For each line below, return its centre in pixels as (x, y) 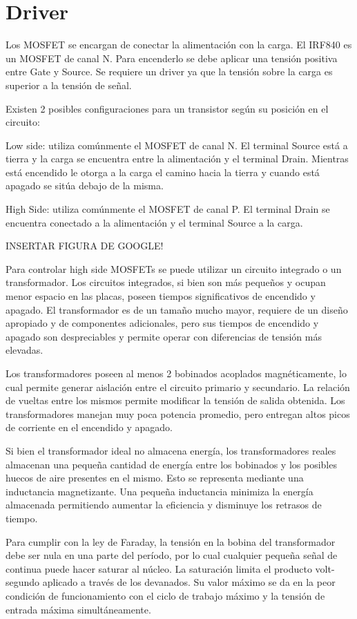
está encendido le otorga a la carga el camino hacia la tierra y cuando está (163, 172)
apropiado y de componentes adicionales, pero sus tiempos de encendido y (162, 323)
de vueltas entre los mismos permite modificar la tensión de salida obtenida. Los (175, 400)
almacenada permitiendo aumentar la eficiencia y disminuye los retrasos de (164, 505)
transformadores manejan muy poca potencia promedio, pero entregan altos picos (178, 413)
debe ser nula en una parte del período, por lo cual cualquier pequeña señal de (172, 555)
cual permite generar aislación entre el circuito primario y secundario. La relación (178, 387)
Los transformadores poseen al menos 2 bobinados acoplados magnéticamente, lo (176, 373)
